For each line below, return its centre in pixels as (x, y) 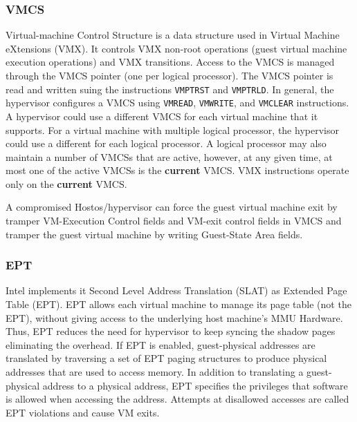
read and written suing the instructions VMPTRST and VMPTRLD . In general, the (170, 89)
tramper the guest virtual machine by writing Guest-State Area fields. (154, 234)
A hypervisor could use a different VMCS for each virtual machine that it (162, 116)
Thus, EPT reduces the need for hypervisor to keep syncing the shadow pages (171, 331)
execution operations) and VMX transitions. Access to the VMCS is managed (170, 62)
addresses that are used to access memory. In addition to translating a (155, 372)
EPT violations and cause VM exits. (83, 412)
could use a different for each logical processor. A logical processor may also (166, 143)
